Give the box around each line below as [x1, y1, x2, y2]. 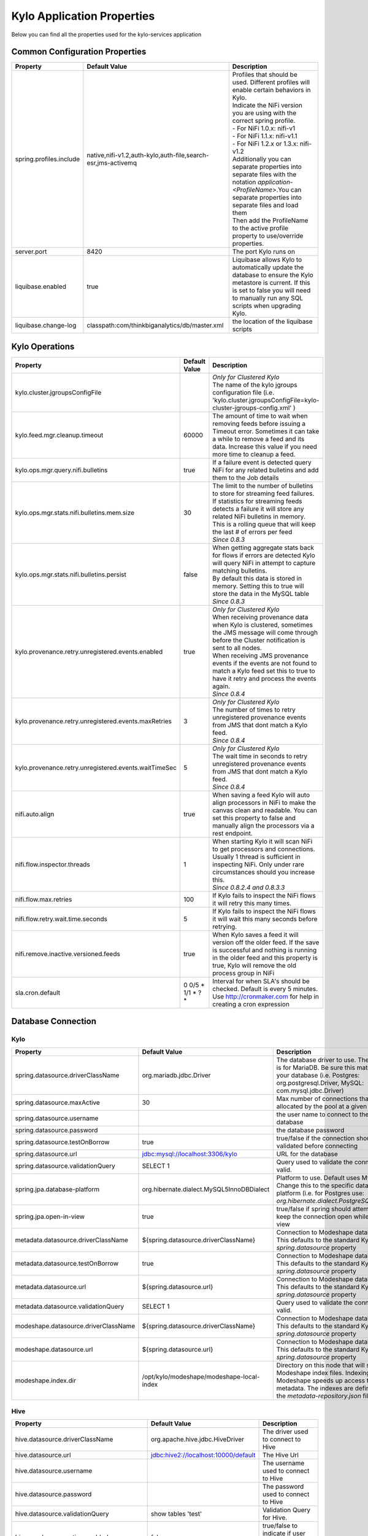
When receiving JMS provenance [212, 651, 309, 660]
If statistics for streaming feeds [212, 496, 303, 505]
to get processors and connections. [212, 845, 315, 853]
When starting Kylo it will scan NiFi [212, 837, 313, 845]
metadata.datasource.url [15, 1282, 86, 1291]
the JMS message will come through [212, 628, 318, 637]
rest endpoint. [212, 829, 253, 837]
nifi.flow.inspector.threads [15, 860, 90, 869]
